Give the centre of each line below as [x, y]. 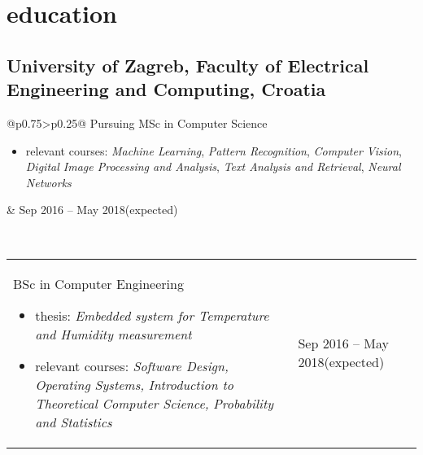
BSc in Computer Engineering [98, 283]
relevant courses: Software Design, [132, 365]
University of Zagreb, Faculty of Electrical [188, 65]
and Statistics [74, 422]
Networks [48, 182]
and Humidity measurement [113, 334]
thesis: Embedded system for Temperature [152, 315]
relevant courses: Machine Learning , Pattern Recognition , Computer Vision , [214, 150]
